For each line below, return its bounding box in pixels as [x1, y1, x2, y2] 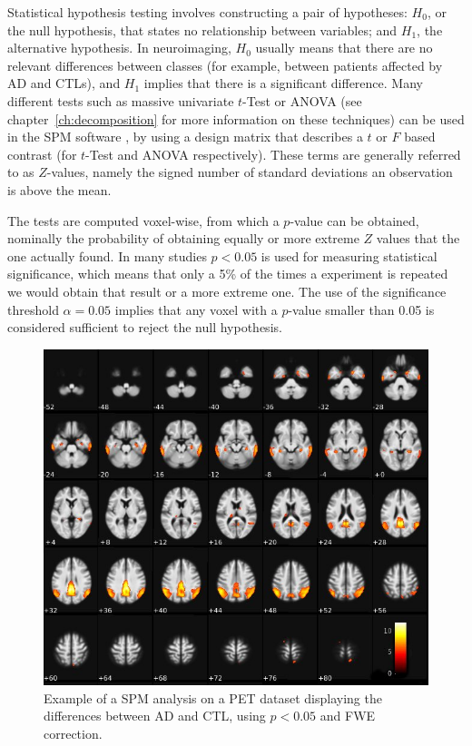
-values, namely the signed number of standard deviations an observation [46, 162, 453, 182]
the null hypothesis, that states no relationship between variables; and [7, 20, 398, 39]
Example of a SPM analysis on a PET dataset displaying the [44, 688, 382, 707]
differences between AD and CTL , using [44, 706, 266, 725]
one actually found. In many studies [7, 246, 207, 265]
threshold [7, 299, 59, 319]
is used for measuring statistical [261, 246, 438, 265]
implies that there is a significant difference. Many [143, 74, 423, 93]
